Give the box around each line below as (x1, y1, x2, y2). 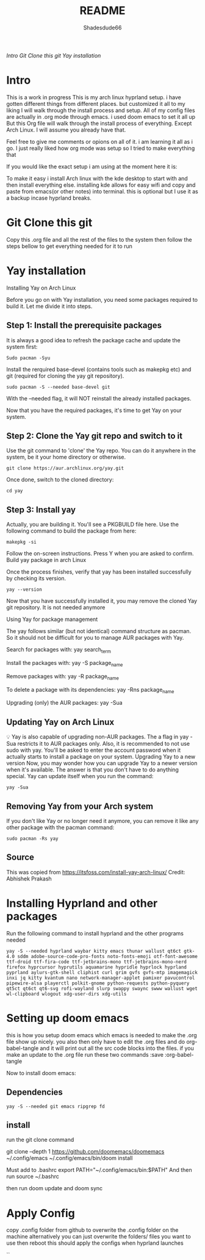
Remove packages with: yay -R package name (6, 672, 119, 681)
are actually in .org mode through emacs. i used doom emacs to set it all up (6, 113, 196, 120)
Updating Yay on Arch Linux (6, 717, 115, 727)
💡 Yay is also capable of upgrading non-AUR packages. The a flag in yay (6, 733, 189, 741)
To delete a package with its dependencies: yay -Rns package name (6, 686, 174, 695)
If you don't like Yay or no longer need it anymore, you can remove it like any (6, 817, 199, 824)
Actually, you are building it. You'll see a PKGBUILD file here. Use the (6, 521, 179, 528)
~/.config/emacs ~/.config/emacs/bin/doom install (6, 1155, 133, 1162)
